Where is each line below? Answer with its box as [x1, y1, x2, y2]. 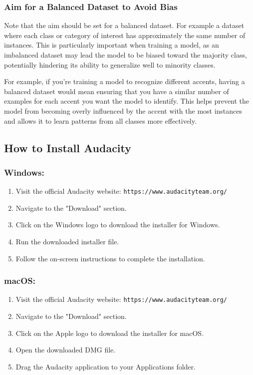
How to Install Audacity [4, 140, 132, 155]
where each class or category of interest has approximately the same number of [4, 30, 246, 40]
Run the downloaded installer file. [15, 236, 119, 246]
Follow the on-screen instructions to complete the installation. [15, 253, 205, 263]
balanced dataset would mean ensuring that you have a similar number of [4, 86, 229, 96]
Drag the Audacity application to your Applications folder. [15, 361, 196, 371]
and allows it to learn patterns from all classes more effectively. [4, 115, 197, 126]
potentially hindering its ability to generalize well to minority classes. [4, 59, 216, 70]
